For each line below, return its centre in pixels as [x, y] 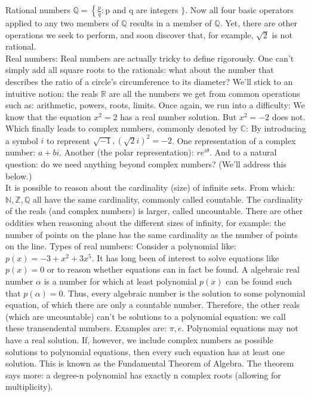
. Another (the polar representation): [127, 152]
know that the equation [48, 116]
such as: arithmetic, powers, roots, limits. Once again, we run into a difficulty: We [155, 105]
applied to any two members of [62, 23]
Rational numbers [38, 10]
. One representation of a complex [234, 140]
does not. [289, 116]
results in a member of [171, 23]
